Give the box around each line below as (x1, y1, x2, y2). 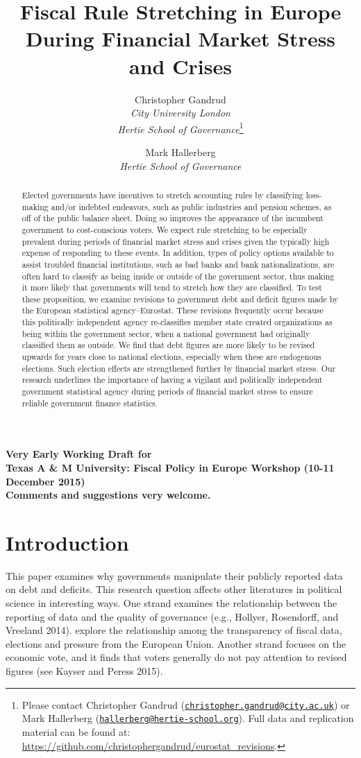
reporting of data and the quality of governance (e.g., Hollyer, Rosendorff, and (6, 609, 339, 623)
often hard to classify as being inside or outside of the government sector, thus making (22, 270, 335, 282)
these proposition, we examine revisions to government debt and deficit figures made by (22, 293, 339, 304)
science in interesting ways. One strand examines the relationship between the (6, 596, 337, 610)
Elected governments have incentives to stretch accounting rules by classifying (22, 189, 303, 200)
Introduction (6, 528, 129, 556)
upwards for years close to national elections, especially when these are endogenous (22, 351, 321, 363)
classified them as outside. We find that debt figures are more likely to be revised (22, 339, 315, 351)
